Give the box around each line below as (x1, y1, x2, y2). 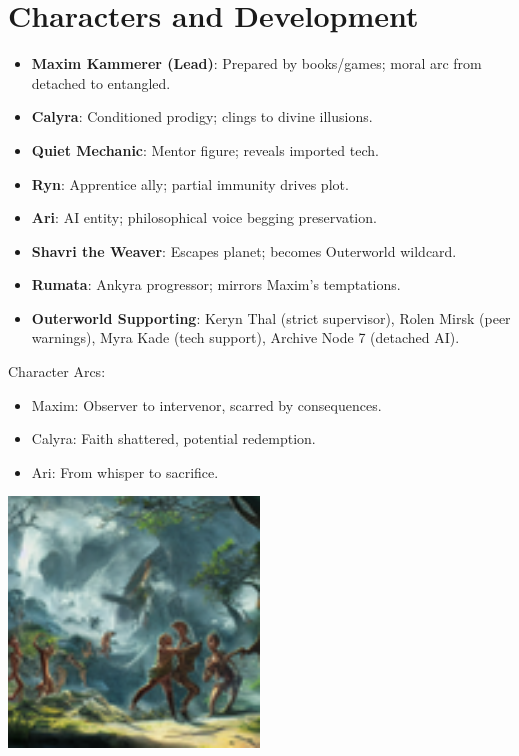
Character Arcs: (8, 361, 106, 382)
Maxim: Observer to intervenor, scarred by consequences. (31, 394, 382, 415)
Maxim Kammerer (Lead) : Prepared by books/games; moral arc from (31, 53, 482, 74)
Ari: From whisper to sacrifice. (31, 461, 219, 482)
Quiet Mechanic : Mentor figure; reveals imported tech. (31, 139, 379, 160)
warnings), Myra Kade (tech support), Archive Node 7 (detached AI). (31, 327, 460, 348)
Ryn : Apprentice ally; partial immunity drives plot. (31, 173, 349, 194)
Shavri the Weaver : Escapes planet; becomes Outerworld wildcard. (31, 240, 457, 261)
